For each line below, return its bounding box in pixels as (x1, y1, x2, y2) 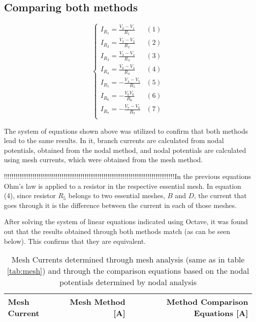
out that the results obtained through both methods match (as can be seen (4, 226, 230, 236)
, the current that (194, 190, 247, 201)
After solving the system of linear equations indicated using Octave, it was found (4, 216, 248, 227)
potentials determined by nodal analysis (59, 276, 197, 288)
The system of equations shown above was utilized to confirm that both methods (4, 125, 248, 136)
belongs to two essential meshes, (68, 190, 165, 201)
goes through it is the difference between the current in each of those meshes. (4, 200, 237, 210)
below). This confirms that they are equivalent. (4, 235, 146, 246)
